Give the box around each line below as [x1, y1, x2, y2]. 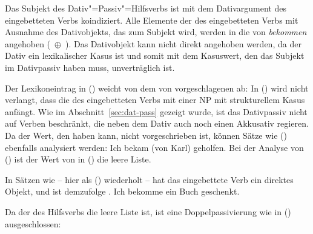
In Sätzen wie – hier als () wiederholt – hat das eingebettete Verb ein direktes [5, 173, 294, 186]
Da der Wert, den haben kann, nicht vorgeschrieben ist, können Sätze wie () [5, 129, 288, 141]
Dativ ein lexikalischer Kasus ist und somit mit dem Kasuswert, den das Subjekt [5, 49, 305, 62]
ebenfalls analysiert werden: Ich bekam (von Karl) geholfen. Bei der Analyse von [5, 141, 304, 153]
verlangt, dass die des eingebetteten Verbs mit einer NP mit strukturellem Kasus [5, 93, 305, 106]
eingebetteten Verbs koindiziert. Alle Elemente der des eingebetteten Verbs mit [5, 13, 298, 26]
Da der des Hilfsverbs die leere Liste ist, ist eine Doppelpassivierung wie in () [5, 205, 291, 218]
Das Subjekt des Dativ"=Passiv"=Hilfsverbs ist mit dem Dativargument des [5, 2, 286, 14]
